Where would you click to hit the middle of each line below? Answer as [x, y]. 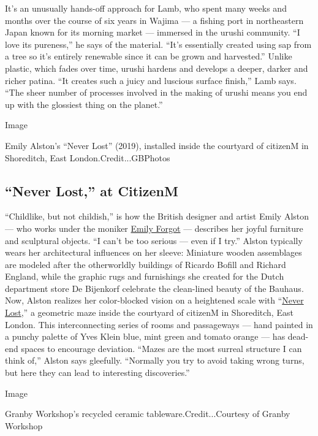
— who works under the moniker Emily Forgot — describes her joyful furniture [154, 228]
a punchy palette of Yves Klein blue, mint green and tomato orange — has [145, 336]
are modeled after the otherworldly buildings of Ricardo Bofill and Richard [146, 264]
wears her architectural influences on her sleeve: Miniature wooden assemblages [153, 252]
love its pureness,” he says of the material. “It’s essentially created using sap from [158, 44]
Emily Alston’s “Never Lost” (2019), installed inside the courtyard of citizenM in [157, 145]
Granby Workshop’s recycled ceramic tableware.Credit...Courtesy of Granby [148, 414]
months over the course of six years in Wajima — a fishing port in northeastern [154, 20]
